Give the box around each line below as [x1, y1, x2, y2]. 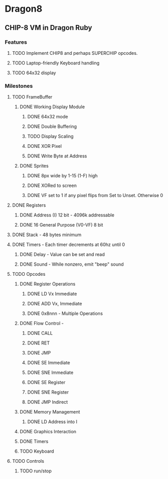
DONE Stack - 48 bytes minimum [12, 232, 82, 238]
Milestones [5, 82, 33, 89]
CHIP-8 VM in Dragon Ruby [5, 23, 92, 32]
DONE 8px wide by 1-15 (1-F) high [27, 173, 98, 179]
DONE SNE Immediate [27, 369, 74, 376]
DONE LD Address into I [27, 419, 77, 425]
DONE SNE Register [27, 389, 69, 395]
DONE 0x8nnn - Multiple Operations [27, 310, 103, 316]
